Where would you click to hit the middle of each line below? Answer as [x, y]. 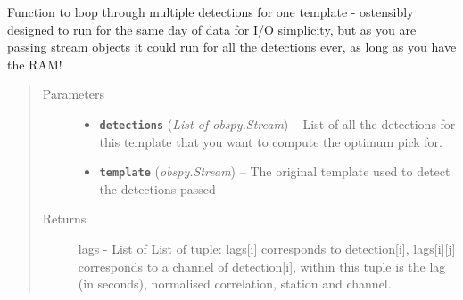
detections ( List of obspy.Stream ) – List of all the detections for [277, 123]
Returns [64, 219]
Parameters [73, 94]
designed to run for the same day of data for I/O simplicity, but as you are [212, 29]
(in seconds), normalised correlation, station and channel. [235, 284]
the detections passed [157, 188]
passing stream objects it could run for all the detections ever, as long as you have [232, 47]
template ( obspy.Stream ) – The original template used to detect [275, 171]
